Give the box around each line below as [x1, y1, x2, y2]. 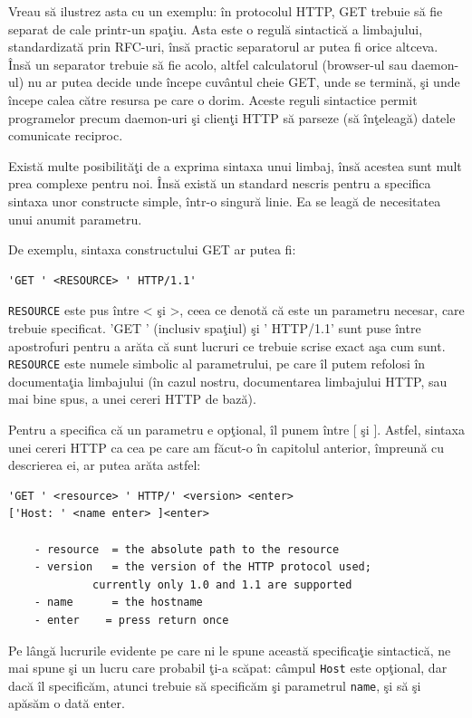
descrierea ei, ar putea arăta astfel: [8, 455, 201, 474]
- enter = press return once [34, 613, 229, 627]
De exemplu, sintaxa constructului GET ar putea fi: [8, 240, 296, 259]
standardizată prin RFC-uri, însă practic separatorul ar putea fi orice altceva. [8, 37, 438, 56]
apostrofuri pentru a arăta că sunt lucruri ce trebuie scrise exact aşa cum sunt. [8, 336, 446, 355]
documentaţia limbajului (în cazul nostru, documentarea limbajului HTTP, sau [8, 371, 448, 390]
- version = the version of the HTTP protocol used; [34, 560, 371, 574]
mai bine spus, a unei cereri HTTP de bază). [8, 389, 256, 408]
